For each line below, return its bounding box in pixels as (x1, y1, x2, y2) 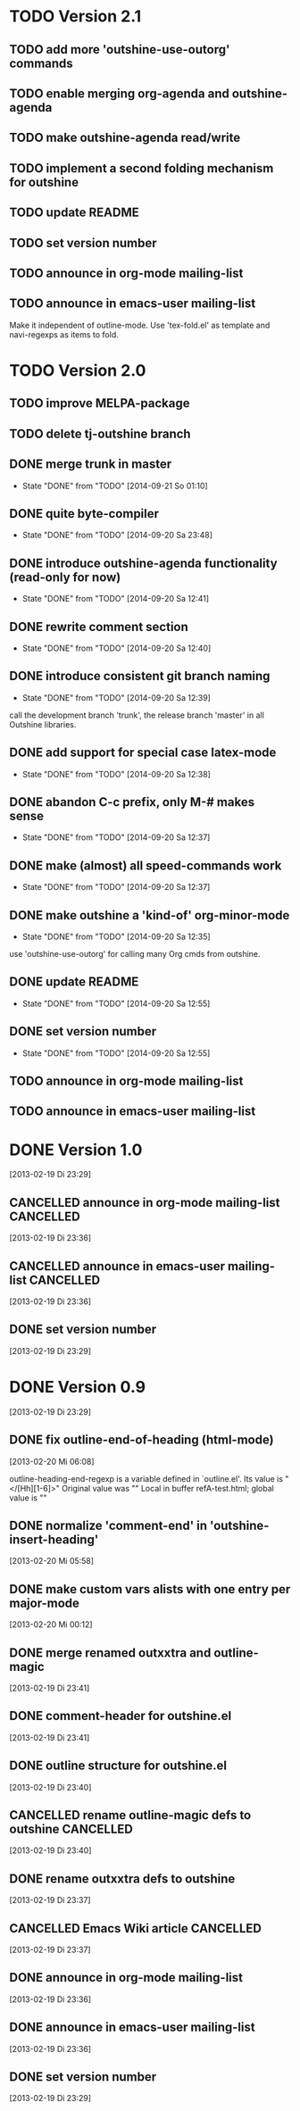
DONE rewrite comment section (9, 619, 189, 635)
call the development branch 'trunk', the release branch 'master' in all (9, 710, 265, 720)
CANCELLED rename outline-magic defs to (9, 1808, 252, 1823)
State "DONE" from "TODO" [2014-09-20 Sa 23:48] (21, 529, 212, 541)
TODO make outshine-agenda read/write (9, 130, 241, 145)
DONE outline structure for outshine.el (9, 1758, 228, 1774)
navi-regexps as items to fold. (9, 328, 119, 340)
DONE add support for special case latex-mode (9, 745, 277, 760)
